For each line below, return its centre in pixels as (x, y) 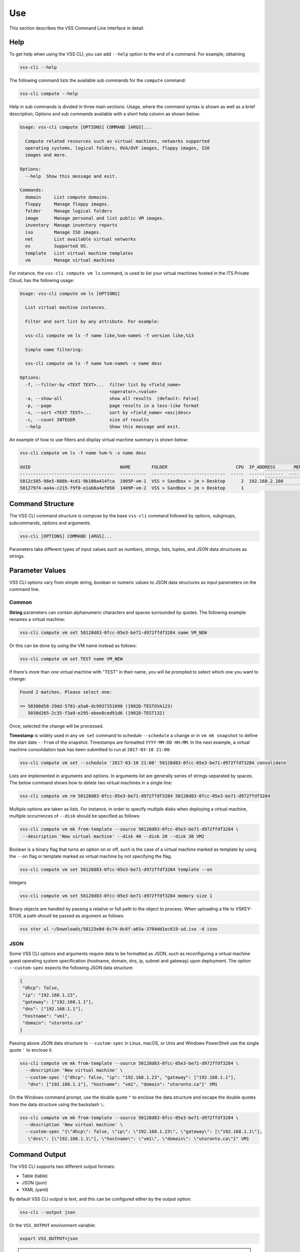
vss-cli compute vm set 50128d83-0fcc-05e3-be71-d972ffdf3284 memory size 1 (116, 896)
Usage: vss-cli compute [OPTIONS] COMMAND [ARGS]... (86, 127)
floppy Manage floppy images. (67, 204)
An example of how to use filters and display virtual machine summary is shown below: (99, 439)
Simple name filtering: (54, 350)
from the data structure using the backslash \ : (57, 1104)
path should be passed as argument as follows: (76, 916)
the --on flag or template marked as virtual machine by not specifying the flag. (91, 856)
